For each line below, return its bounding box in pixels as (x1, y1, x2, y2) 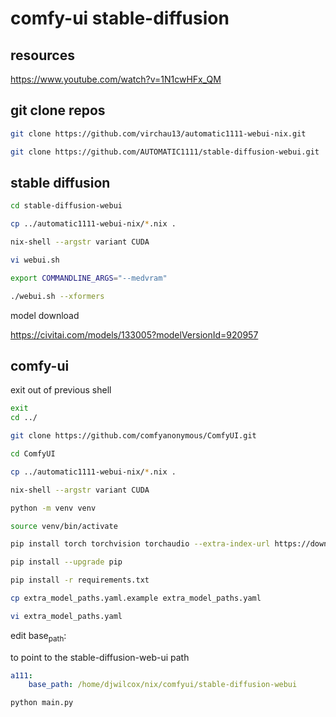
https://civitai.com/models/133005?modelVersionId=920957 (10, 328, 259, 341)
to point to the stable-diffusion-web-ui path (10, 651, 190, 663)
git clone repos (10, 102, 106, 119)
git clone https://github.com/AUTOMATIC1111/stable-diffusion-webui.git (10, 147, 320, 157)
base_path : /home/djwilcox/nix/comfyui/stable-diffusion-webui (28, 680, 298, 690)
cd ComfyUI (10, 449, 56, 459)
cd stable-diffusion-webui (10, 201, 123, 211)
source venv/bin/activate (10, 521, 118, 531)
